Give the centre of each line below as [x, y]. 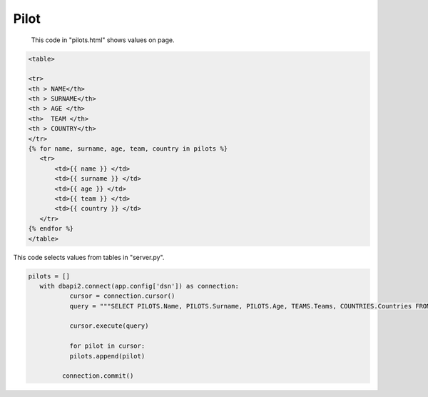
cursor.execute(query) [109, 326]
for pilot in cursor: [107, 346]
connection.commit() [98, 376]
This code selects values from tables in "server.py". [89, 257]
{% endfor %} [51, 229]
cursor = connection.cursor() [122, 296]
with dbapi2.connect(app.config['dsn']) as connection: [139, 286]
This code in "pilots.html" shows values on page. [103, 40]
